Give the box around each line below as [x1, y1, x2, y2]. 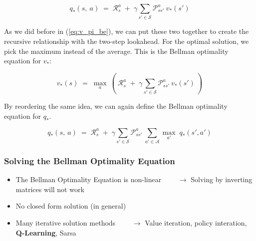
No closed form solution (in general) [15, 201, 126, 211]
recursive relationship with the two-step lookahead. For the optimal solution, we [4, 35, 249, 46]
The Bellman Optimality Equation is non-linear [15, 174, 162, 185]
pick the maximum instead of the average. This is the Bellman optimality [4, 45, 229, 56]
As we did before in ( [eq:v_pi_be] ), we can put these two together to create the [4, 26, 249, 36]
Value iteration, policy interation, [145, 217, 247, 228]
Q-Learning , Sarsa [15, 227, 76, 238]
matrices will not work [15, 184, 84, 194]
